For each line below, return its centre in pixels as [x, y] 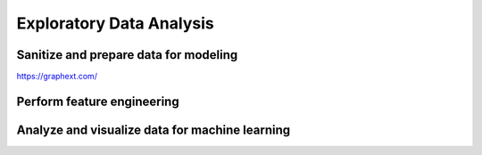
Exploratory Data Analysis [115, 23]
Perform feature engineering [98, 101]
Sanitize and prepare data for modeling [127, 55]
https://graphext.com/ [57, 77]
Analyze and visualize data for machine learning [153, 130]
